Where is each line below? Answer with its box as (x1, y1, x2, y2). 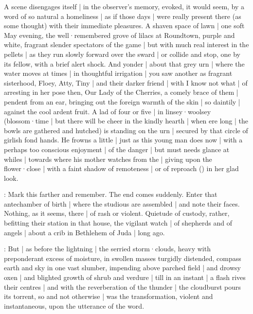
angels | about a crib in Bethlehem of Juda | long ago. (4, 227, 165, 237)
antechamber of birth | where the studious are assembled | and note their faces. (4, 198, 240, 209)
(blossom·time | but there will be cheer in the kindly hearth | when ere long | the (4, 116, 248, 126)
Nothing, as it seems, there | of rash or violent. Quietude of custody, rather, (4, 208, 230, 218)
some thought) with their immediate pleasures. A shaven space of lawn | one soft (4, 20, 245, 31)
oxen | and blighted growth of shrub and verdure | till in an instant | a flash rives (4, 272, 246, 282)
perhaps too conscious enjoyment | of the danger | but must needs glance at (4, 144, 230, 154)
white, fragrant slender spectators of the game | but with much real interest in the (4, 39, 249, 50)
